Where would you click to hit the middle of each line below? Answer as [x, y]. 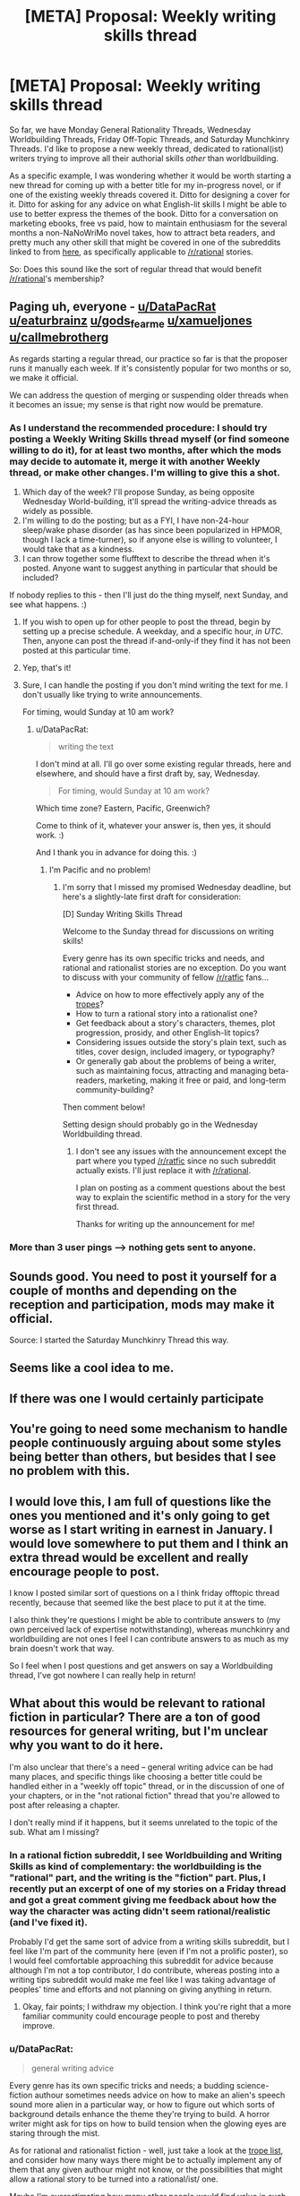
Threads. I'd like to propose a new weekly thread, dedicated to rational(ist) [146, 149]
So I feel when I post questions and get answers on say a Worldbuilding [141, 1665]
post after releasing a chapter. [65, 1805]
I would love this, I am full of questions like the [140, 1501]
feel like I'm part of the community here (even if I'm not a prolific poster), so [149, 1952]
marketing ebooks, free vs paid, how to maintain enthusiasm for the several [148, 223]
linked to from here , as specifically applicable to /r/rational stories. [131, 252]
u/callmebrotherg [59, 337]
